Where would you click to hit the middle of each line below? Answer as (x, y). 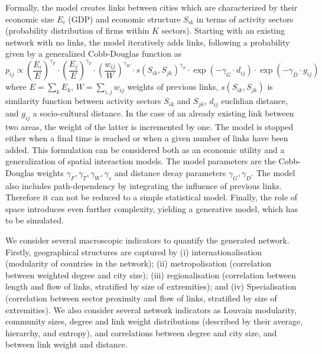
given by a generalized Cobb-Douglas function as (94, 53)
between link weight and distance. (66, 344)
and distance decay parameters (170, 172)
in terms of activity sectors (245, 19)
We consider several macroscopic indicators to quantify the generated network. (147, 240)
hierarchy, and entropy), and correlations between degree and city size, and (141, 332)
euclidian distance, (255, 101)
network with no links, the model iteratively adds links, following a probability (148, 42)
